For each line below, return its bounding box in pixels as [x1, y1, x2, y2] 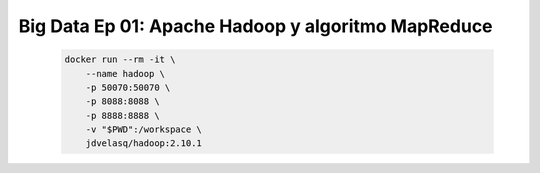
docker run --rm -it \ [64, 54, 176, 65]
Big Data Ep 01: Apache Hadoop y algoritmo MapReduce [18, 15, 494, 37]
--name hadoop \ [85, 68, 165, 79]
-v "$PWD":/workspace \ [85, 124, 202, 135]
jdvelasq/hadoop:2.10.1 [85, 138, 202, 149]
